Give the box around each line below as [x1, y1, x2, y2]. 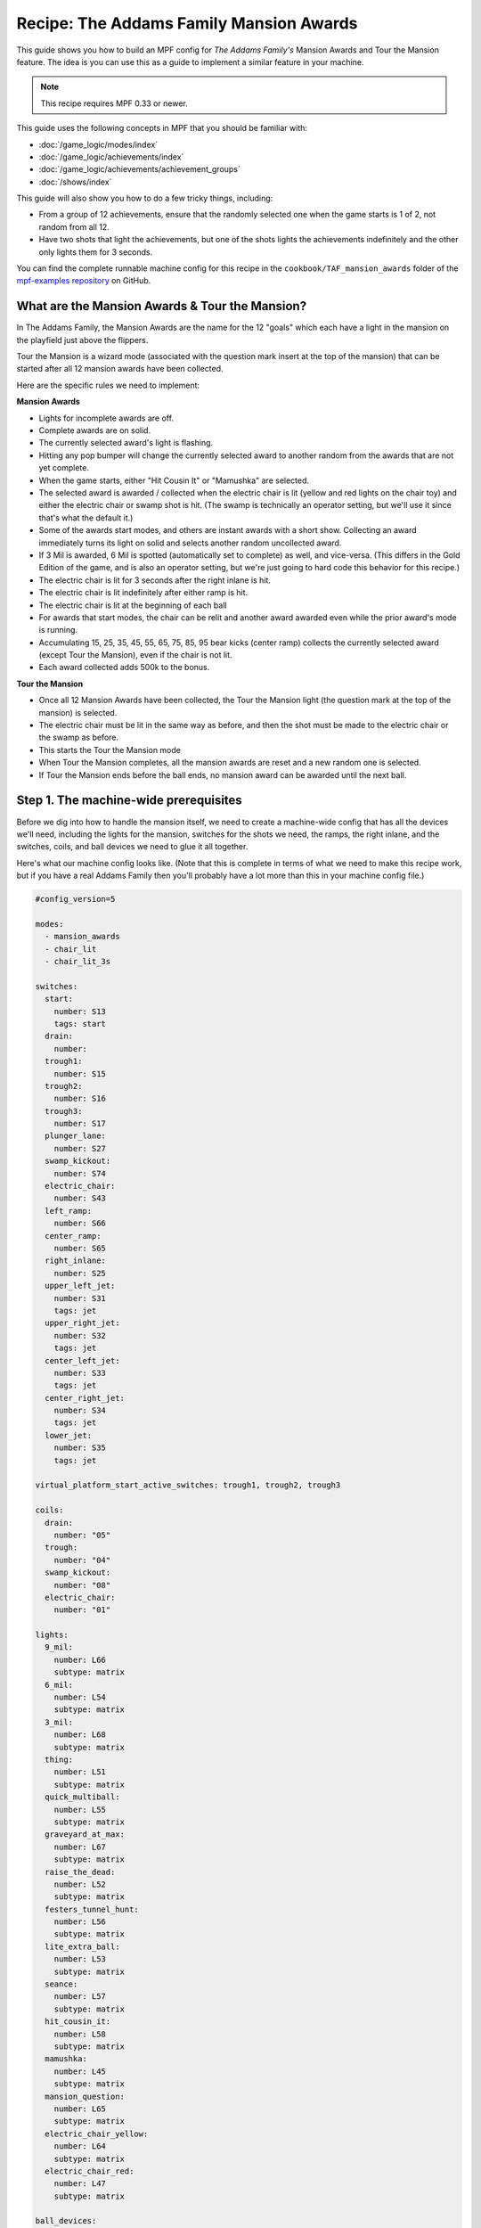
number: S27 [53, 1143, 107, 1153]
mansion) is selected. [38, 707, 118, 717]
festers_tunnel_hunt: [45, 1904, 140, 1914]
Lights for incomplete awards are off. [38, 413, 174, 423]
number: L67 [53, 1841, 107, 1852]
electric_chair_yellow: [45, 2128, 149, 2139]
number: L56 [53, 1917, 107, 1927]
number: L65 [53, 2103, 107, 2114]
